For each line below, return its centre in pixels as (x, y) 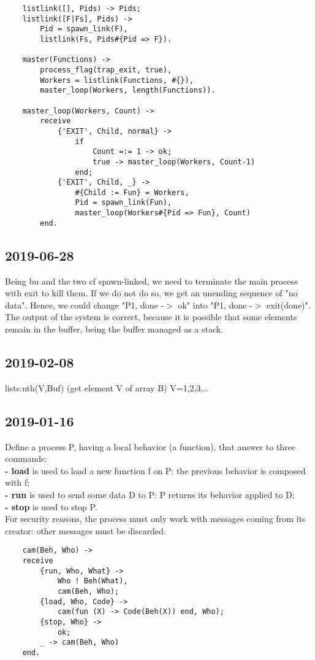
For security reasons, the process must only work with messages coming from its (155, 519)
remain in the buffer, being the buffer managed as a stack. (114, 329)
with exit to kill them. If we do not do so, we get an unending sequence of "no (151, 293)
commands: (26, 459)
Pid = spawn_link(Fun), (123, 203)
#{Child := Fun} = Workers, (132, 192)
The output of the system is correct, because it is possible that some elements (151, 317)
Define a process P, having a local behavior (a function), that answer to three (150, 446)
